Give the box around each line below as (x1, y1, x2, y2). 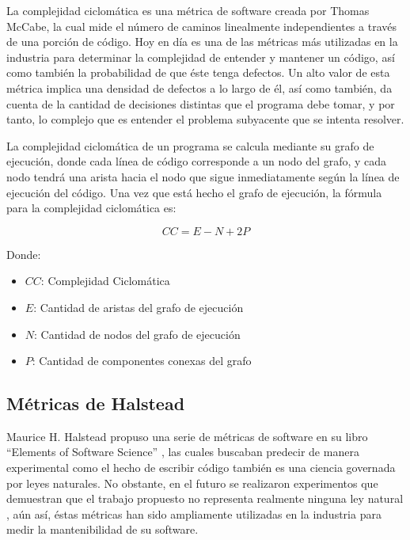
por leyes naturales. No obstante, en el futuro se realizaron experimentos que (6, 474, 378, 491)
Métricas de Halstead (6, 391, 185, 416)
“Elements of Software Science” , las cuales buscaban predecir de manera (6, 443, 359, 460)
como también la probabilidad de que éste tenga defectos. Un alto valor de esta (6, 64, 390, 81)
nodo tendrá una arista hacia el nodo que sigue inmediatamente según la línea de (6, 168, 400, 184)
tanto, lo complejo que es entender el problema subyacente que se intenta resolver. (6, 111, 404, 127)
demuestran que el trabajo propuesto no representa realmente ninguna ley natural (6, 490, 404, 507)
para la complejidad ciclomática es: (6, 200, 177, 216)
